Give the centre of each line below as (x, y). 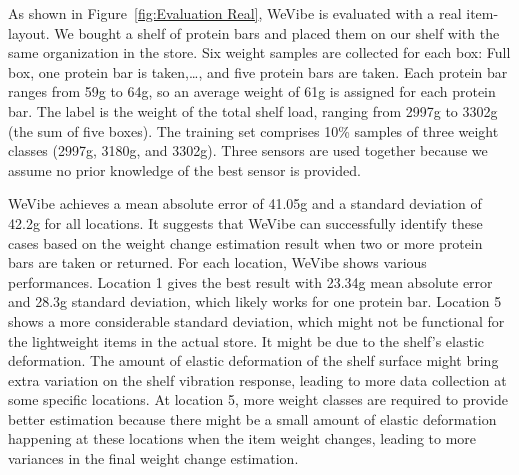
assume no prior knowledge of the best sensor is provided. (184, 169)
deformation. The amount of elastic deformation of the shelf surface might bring (253, 360)
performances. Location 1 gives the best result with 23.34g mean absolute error (250, 281)
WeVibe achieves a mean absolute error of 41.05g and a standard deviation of (245, 203)
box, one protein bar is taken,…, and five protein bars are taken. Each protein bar (258, 71)
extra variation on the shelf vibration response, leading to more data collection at (257, 379)
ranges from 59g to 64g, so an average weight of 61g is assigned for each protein (252, 91)
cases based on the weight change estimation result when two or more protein (245, 242)
